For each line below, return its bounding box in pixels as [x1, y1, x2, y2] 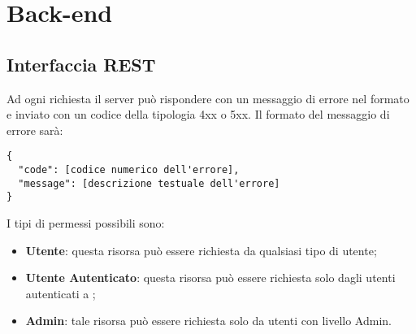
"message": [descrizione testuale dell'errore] [18, 177, 280, 189]
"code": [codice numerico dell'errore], [18, 164, 240, 176]
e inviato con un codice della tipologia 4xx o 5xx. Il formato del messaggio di [6, 106, 390, 123]
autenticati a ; [25, 284, 96, 301]
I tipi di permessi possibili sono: [6, 214, 165, 231]
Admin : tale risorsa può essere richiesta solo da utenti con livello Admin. [25, 312, 392, 329]
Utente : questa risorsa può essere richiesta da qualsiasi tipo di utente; [25, 241, 377, 258]
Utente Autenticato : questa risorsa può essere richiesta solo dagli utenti [25, 269, 396, 286]
